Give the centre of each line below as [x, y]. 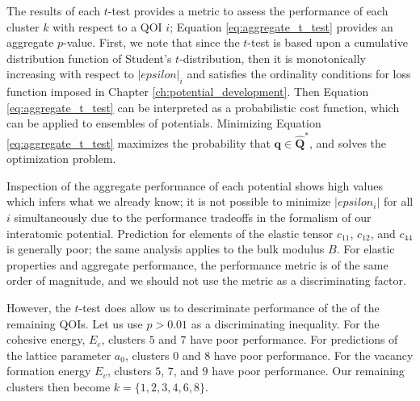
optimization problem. [61, 159]
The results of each [54, 10]
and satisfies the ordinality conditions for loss [299, 74]
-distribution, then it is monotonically [273, 58]
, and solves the [348, 142]
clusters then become [59, 386]
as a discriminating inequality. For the [285, 323]
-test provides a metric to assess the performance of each [248, 10]
